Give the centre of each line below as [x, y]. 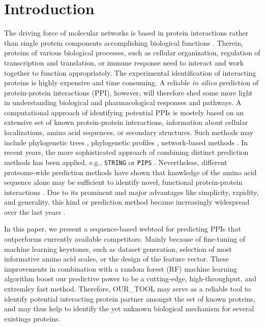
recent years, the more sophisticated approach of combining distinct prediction [126, 152]
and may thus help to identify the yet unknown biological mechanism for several [129, 308]
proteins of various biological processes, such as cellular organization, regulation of [132, 53]
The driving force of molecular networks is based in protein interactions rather [126, 33]
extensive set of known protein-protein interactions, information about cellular [126, 122]
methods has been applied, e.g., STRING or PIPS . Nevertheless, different [116, 162]
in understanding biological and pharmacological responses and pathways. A [123, 102]
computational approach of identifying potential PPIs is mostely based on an [124, 112]
